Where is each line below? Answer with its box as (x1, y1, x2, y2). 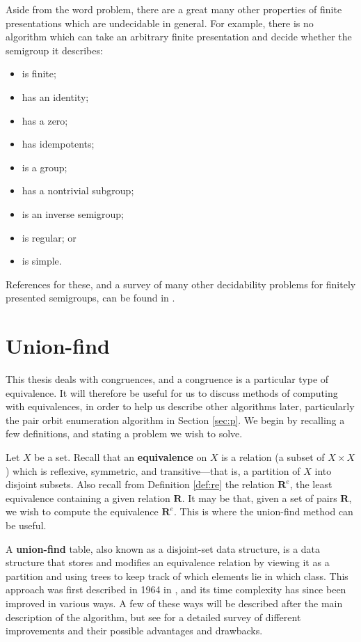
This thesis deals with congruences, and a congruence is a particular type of (6, 372, 329, 386)
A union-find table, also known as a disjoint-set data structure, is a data (6, 541, 321, 556)
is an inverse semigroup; (22, 206, 124, 221)
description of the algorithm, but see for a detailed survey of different (6, 609, 301, 624)
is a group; (22, 159, 67, 174)
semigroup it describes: (6, 42, 103, 57)
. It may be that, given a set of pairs (182, 490, 337, 505)
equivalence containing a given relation (6, 490, 170, 505)
